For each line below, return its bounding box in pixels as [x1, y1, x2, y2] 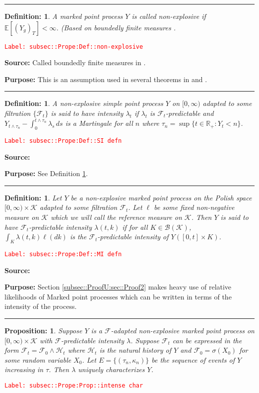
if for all [122, 221, 148, 232]
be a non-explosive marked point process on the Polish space [70, 192, 252, 202]
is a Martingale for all [65, 118, 133, 128]
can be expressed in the [172, 335, 242, 345]
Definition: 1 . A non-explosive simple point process [4, 98, 163, 108]
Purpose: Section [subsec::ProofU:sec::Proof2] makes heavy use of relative [4, 282, 232, 292]
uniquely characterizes [78, 364, 145, 375]
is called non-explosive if [131, 11, 206, 21]
